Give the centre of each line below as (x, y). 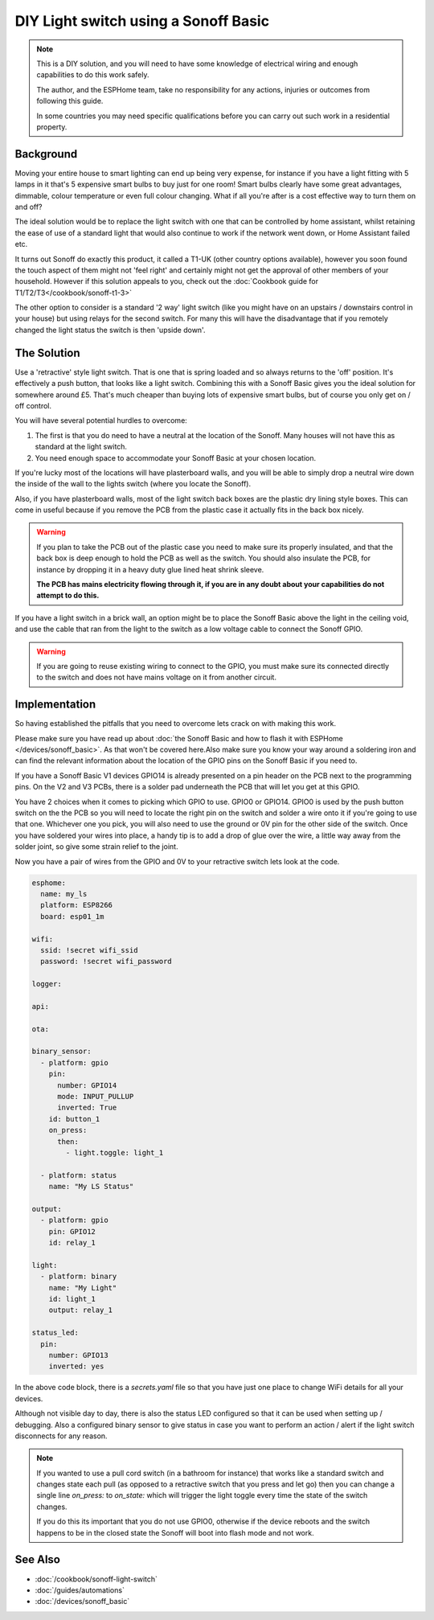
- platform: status (79, 1175)
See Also (37, 1560)
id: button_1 (74, 1119)
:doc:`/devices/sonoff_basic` (82, 1602)
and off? (29, 207)
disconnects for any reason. (61, 1436)
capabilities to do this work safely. (93, 75)
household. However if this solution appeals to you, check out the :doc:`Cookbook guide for (167, 281)
